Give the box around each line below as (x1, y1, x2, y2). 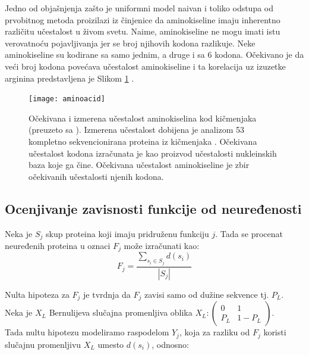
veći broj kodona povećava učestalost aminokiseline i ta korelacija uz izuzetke (5, 60, 286, 72)
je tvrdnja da (83, 288, 131, 300)
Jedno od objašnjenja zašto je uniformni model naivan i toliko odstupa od (5, 2, 274, 14)
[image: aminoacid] (29, 95, 105, 104)
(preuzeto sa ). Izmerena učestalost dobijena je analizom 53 (29, 123, 245, 136)
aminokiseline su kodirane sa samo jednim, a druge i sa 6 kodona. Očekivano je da (5, 48, 304, 61)
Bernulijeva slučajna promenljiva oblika (49, 306, 193, 319)
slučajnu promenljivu (5, 338, 81, 350)
